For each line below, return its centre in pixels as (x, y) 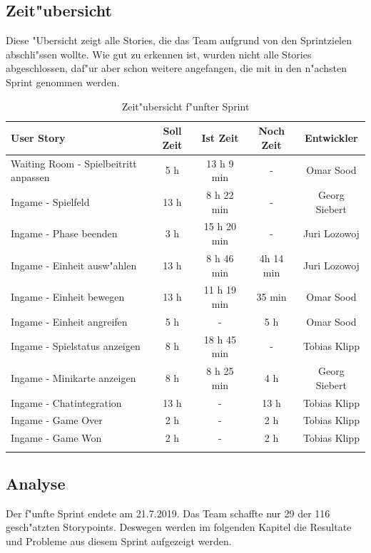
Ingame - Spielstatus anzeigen (76, 346)
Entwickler (331, 137)
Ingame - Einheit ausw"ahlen (74, 265)
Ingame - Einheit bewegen (68, 297)
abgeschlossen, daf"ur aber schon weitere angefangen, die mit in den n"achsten (177, 68)
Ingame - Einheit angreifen (69, 321)
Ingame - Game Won (56, 438)
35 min (271, 297)
